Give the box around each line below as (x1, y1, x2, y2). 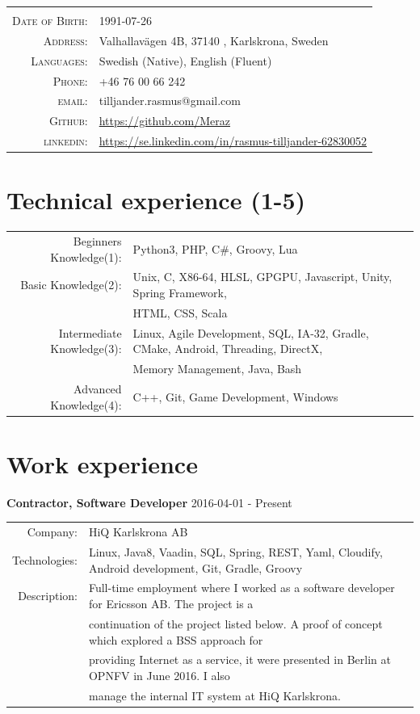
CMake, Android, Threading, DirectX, (132, 340, 323, 357)
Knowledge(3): (50, 340, 122, 357)
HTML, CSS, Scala (132, 304, 228, 321)
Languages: (31, 52, 88, 69)
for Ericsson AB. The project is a (88, 595, 254, 612)
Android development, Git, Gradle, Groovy (88, 559, 303, 576)
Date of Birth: (12, 12, 88, 28)
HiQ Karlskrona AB (88, 523, 188, 540)
